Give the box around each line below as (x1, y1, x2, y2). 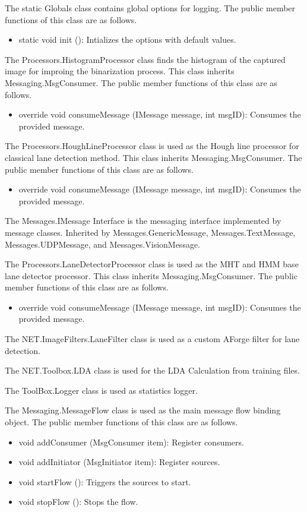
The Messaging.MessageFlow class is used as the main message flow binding (5, 404, 281, 416)
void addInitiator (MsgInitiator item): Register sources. (18, 456, 220, 468)
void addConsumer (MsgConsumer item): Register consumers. (18, 435, 244, 448)
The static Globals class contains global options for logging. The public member (5, 2, 296, 14)
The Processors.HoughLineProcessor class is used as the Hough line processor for (5, 140, 299, 152)
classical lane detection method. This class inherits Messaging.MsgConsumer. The (5, 151, 302, 163)
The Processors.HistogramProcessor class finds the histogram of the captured (5, 53, 286, 65)
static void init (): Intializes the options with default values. (18, 33, 236, 46)
